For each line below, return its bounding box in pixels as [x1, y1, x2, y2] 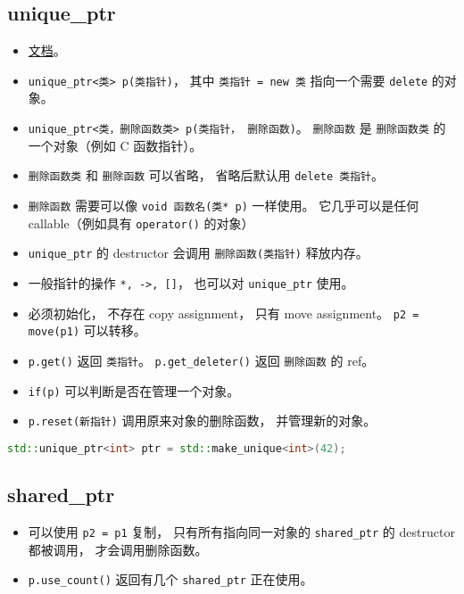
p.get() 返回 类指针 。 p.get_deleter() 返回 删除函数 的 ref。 [28, 351, 375, 369]
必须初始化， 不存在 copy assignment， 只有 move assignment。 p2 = [28, 303, 419, 322]
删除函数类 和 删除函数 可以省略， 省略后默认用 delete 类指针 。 [28, 166, 384, 185]
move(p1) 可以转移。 [28, 321, 146, 340]
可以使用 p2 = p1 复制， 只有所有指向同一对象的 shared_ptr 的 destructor [28, 522, 455, 540]
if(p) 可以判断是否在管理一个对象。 [28, 381, 240, 400]
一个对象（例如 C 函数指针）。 [28, 136, 203, 154]
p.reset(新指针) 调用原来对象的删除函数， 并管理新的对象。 [28, 411, 377, 430]
